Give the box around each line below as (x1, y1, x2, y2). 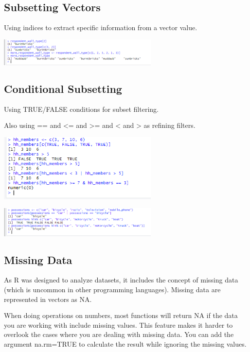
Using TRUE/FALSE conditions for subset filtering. (4, 104, 159, 114)
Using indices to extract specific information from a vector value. (4, 22, 197, 33)
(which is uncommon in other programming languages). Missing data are (4, 284, 221, 294)
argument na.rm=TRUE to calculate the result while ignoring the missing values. (4, 338, 247, 349)
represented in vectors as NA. (4, 294, 92, 304)
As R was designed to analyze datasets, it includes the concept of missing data (4, 275, 238, 285)
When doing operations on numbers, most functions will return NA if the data (4, 310, 238, 320)
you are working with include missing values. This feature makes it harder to (4, 319, 233, 330)
